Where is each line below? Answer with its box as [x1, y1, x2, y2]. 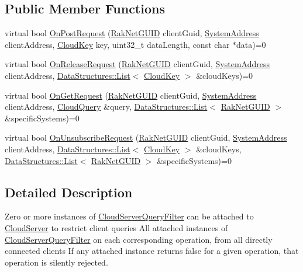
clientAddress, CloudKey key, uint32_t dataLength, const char [5, 38, 230, 50]
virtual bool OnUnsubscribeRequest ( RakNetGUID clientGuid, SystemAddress [5, 131, 287, 144]
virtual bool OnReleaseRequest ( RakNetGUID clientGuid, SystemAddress [5, 58, 270, 70]
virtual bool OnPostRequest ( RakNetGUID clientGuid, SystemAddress [5, 27, 259, 39]
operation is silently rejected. [5, 256, 108, 268]
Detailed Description [5, 183, 133, 201]
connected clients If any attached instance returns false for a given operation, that [5, 245, 299, 257]
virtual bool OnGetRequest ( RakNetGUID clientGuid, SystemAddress [5, 89, 257, 101]
